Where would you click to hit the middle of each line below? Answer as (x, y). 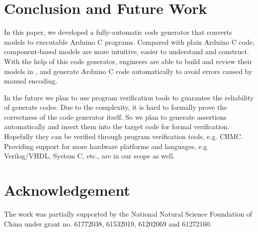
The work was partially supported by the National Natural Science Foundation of (128, 213)
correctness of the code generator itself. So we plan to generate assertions (115, 116)
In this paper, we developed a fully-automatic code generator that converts (118, 32)
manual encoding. (31, 81)
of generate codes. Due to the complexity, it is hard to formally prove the (116, 107)
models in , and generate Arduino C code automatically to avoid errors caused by (128, 71)
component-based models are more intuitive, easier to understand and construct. (127, 51)
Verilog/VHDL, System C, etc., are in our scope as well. (89, 156)
